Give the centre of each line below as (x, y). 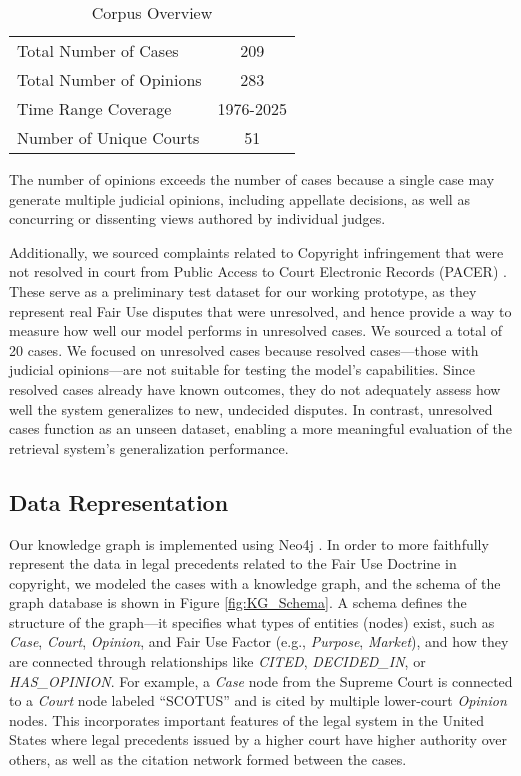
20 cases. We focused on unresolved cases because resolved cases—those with (244, 349)
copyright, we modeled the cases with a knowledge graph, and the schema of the (255, 582)
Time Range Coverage (94, 108)
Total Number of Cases (98, 50)
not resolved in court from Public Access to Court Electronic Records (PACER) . (258, 271)
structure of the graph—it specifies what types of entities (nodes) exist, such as (252, 621)
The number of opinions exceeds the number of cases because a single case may (252, 179)
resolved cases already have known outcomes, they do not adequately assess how (255, 388)
